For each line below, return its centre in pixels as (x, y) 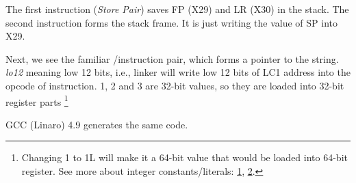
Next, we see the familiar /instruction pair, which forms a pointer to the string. (172, 58)
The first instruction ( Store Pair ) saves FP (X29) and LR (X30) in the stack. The (177, 9)
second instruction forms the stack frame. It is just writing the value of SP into (171, 22)
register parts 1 (37, 100)
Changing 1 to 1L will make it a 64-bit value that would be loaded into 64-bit (185, 157)
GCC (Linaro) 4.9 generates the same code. (97, 124)
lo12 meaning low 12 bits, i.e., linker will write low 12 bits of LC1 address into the (178, 72)
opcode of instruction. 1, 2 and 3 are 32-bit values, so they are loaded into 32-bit (175, 85)
